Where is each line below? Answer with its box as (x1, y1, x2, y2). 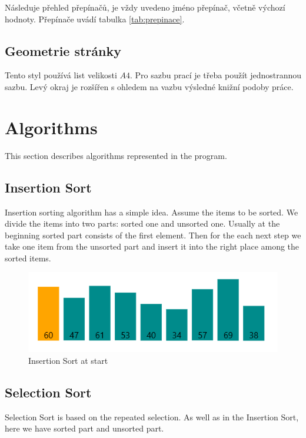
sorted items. (5, 251, 51, 264)
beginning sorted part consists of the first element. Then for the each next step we (5, 228, 301, 241)
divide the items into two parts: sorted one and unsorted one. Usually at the (5, 217, 280, 230)
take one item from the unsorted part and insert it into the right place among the (5, 240, 300, 253)
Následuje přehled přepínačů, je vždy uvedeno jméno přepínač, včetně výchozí (5, 1, 285, 13)
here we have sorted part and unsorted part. (5, 422, 164, 434)
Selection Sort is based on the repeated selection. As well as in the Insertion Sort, (5, 410, 299, 423)
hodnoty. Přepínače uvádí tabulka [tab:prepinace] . (5, 12, 185, 25)
